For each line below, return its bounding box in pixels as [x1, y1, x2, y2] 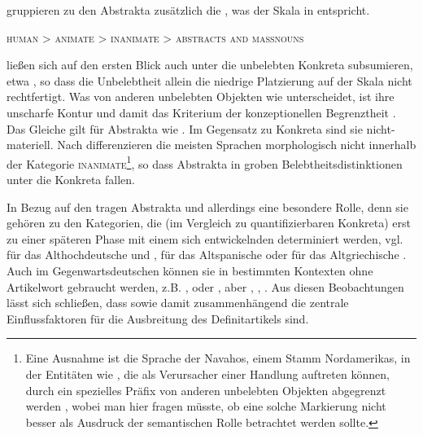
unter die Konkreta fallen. [7, 171, 135, 187]
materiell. [7, 136, 54, 153]
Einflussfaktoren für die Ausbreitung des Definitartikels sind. [7, 310, 309, 327]
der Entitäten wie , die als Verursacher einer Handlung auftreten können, [25, 365, 390, 382]
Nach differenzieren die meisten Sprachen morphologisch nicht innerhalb [57, 136, 416, 153]
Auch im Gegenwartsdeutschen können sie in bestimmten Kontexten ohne [7, 261, 373, 279]
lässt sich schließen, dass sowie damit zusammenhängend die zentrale [7, 294, 349, 311]
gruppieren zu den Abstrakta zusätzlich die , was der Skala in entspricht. [7, 2, 370, 18]
